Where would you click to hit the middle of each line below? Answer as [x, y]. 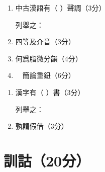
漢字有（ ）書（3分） [50, 92]
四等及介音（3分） [45, 41]
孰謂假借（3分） [42, 126]
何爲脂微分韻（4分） [49, 58]
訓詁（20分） [47, 160]
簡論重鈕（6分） [49, 75]
